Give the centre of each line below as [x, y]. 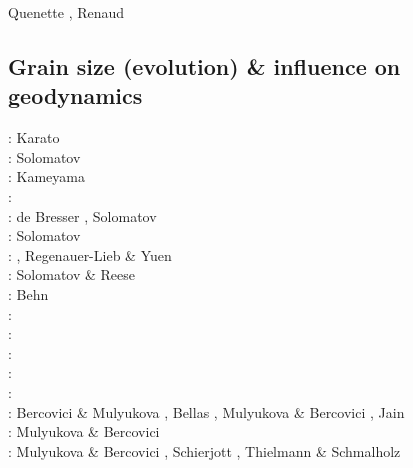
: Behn [28, 293]
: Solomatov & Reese [72, 274]
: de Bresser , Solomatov [82, 215]
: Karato [34, 137]
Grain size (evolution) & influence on [204, 65]
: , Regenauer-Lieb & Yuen [90, 254]
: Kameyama [46, 176]
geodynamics [75, 95]
